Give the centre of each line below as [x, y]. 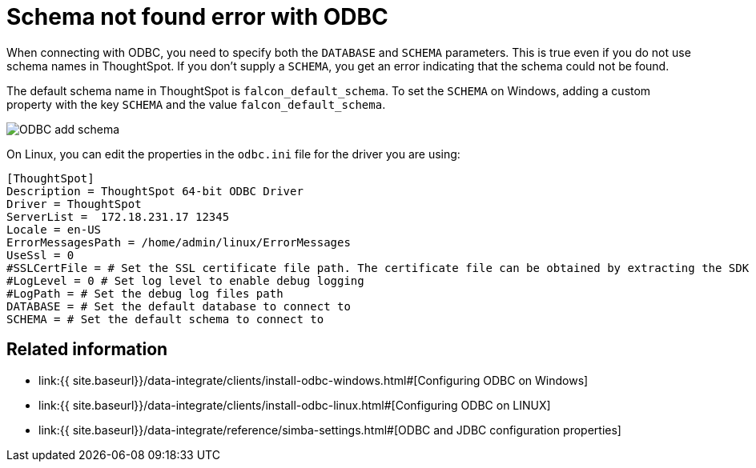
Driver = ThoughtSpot [74, 204]
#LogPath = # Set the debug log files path [145, 293]
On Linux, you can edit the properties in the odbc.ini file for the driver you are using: [233, 154]
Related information [87, 350]
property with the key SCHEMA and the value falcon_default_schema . [196, 104]
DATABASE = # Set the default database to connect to [179, 306]
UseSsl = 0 [40, 255]
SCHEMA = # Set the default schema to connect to [165, 319]
